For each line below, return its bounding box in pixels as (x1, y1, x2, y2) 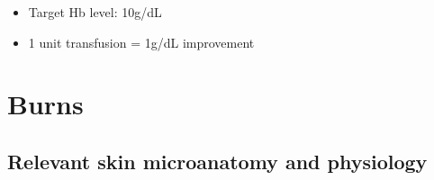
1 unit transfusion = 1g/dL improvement (28, 32, 255, 51)
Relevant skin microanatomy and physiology (7, 147, 428, 175)
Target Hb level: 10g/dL (28, 3, 162, 21)
